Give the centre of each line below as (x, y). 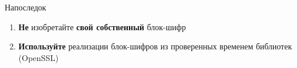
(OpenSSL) (39, 57)
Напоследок (26, 7)
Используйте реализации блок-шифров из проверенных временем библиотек (155, 46)
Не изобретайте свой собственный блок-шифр (102, 26)
